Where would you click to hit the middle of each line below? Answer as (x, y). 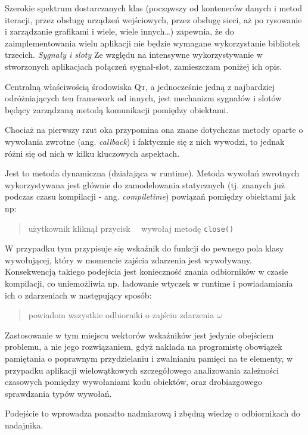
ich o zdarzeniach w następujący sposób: (78, 295)
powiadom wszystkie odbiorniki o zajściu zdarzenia (121, 315)
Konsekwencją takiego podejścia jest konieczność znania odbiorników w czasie (147, 271)
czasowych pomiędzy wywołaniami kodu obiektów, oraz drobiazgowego (133, 382)
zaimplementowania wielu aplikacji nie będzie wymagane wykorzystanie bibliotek (153, 43)
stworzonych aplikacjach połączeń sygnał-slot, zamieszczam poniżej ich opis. (144, 66)
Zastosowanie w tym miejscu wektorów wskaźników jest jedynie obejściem (139, 335)
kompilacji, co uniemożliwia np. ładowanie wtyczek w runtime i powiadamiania (149, 283)
